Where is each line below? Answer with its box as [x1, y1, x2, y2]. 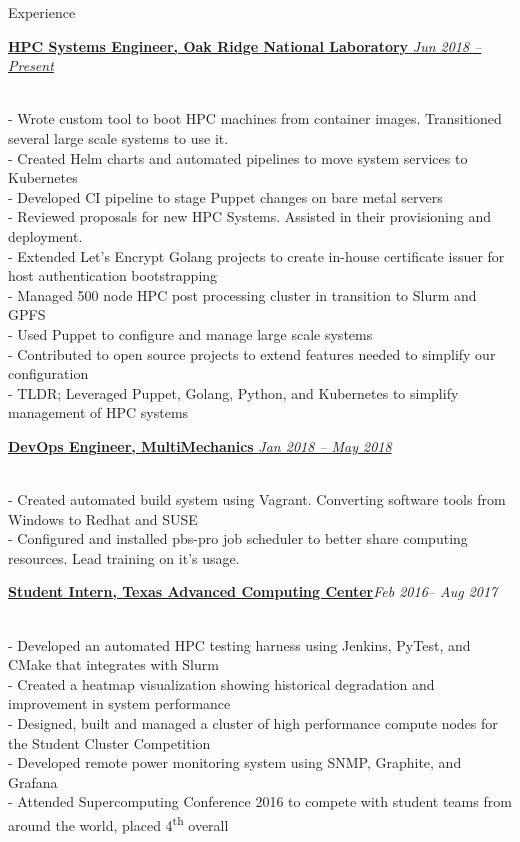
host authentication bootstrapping [8, 265, 218, 286]
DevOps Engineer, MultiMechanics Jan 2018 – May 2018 [8, 435, 392, 456]
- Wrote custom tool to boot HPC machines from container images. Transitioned [8, 108, 502, 129]
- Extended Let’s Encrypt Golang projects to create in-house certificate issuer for [8, 245, 505, 266]
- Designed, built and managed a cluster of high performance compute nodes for [8, 713, 498, 733]
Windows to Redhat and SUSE [8, 508, 198, 529]
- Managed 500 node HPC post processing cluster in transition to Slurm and [8, 284, 477, 305]
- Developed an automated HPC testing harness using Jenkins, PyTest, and [8, 634, 471, 655]
